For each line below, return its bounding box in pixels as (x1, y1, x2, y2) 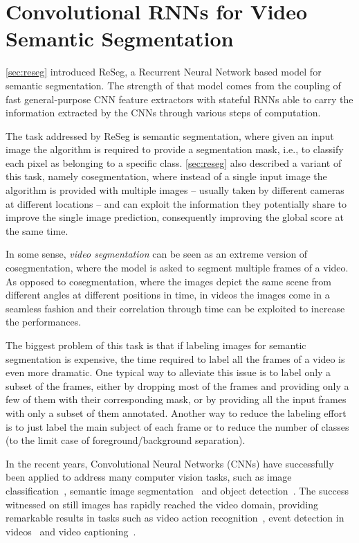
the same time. (6, 223, 68, 238)
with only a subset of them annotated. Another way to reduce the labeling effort (6, 405, 347, 420)
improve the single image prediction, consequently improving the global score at (6, 210, 344, 224)
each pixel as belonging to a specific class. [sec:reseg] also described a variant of (6, 155, 342, 170)
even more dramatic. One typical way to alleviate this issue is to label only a (6, 365, 331, 380)
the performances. (6, 314, 82, 329)
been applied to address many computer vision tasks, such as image (6, 470, 292, 484)
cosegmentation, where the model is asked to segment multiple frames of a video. (6, 260, 349, 275)
